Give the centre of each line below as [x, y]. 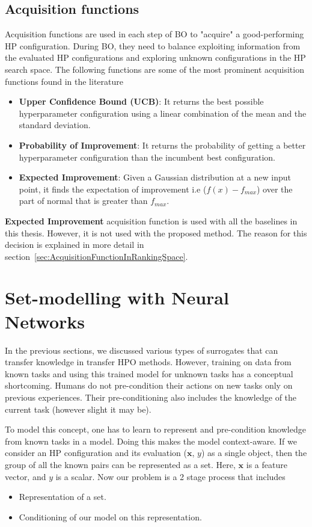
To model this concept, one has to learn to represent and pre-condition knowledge [155, 429]
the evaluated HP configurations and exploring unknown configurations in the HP [155, 57]
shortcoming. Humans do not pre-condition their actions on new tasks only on [149, 385]
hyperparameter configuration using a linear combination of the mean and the [163, 113]
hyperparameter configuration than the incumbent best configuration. [147, 157]
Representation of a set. [63, 497]
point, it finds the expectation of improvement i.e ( [113, 189]
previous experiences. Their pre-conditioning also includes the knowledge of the [151, 397]
